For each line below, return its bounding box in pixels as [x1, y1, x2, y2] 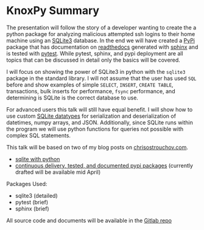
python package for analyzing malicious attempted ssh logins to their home [6, 30, 195, 37]
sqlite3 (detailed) [15, 192, 58, 199]
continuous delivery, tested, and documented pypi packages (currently [15, 162, 194, 169]
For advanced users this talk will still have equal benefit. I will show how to [6, 106, 193, 113]
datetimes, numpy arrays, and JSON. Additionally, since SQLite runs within [6, 118, 194, 126]
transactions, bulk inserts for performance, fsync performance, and [6, 87, 175, 95]
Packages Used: [6, 180, 47, 187]
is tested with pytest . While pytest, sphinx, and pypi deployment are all [6, 49, 184, 57]
